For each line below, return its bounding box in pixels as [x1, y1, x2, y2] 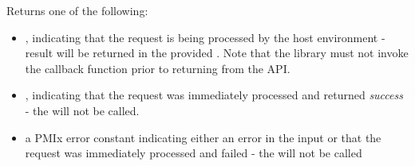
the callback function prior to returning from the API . [25, 60, 290, 76]
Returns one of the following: [6, 2, 148, 18]
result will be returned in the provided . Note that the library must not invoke [25, 44, 409, 61]
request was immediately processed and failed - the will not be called [25, 145, 362, 161]
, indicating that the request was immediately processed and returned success [25, 87, 403, 103]
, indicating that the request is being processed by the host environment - [25, 29, 385, 45]
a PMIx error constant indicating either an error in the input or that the [25, 129, 381, 145]
